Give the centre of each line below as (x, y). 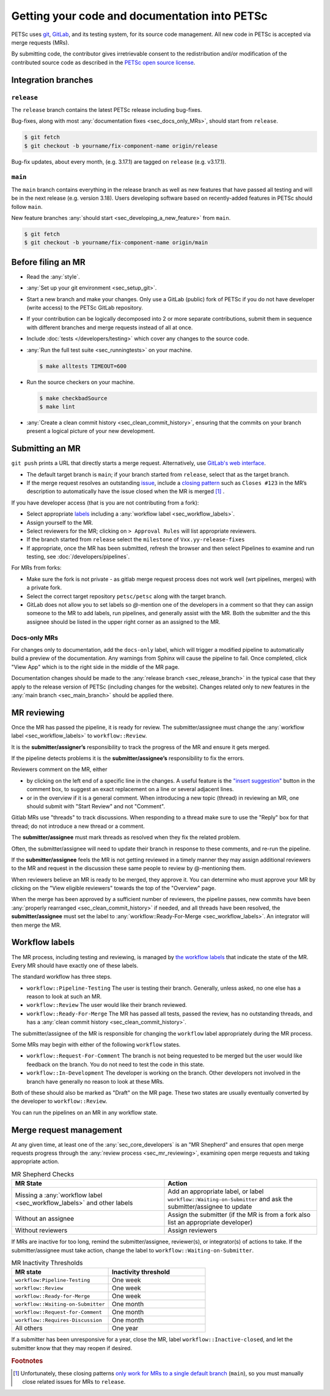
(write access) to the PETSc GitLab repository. (85, 307)
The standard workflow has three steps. (62, 977)
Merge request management (67, 1130)
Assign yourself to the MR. (60, 522)
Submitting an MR (46, 449)
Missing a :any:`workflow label (59, 1196)
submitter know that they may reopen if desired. (72, 1348)
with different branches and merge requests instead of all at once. (110, 327)
